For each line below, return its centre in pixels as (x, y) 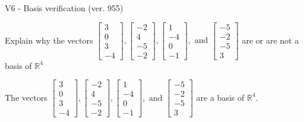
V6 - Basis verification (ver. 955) (64, 8)
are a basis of (220, 97)
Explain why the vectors (49, 40)
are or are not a (270, 40)
